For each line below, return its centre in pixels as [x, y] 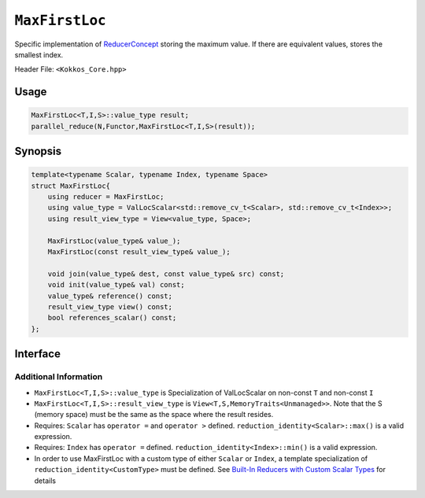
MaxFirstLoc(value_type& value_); [114, 241]
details [45, 481]
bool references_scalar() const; [112, 318]
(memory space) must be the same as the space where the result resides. [154, 415]
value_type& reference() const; [110, 296]
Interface [37, 354]
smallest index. [39, 54]
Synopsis [38, 151]
